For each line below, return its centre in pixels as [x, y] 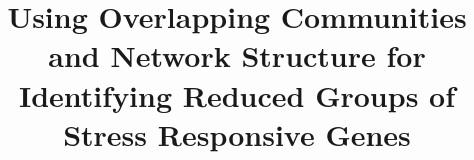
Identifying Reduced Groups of [237, 94]
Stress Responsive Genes [237, 133]
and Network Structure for [237, 55]
